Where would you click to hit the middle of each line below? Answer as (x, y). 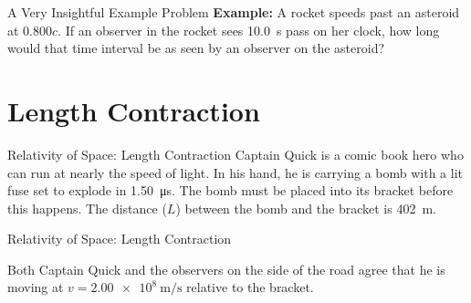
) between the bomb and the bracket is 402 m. (306, 208)
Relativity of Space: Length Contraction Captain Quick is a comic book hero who (235, 154)
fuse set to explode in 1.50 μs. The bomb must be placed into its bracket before (230, 190)
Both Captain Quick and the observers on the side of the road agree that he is (226, 269)
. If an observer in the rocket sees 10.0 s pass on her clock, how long (249, 30)
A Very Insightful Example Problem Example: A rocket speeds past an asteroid (234, 12)
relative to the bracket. (250, 287)
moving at (36, 287)
